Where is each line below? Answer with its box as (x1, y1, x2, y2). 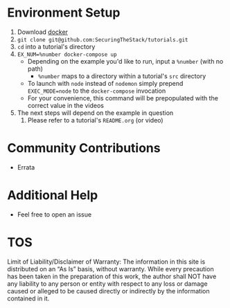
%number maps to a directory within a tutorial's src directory (37, 71, 206, 80)
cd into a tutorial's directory (17, 42, 96, 51)
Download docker (17, 28, 68, 36)
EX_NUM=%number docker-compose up (17, 51, 117, 58)
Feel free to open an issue (17, 210, 92, 219)
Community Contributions (7, 141, 161, 156)
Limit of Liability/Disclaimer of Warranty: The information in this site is (7, 257, 206, 266)
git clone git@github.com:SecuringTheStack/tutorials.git (17, 36, 188, 43)
